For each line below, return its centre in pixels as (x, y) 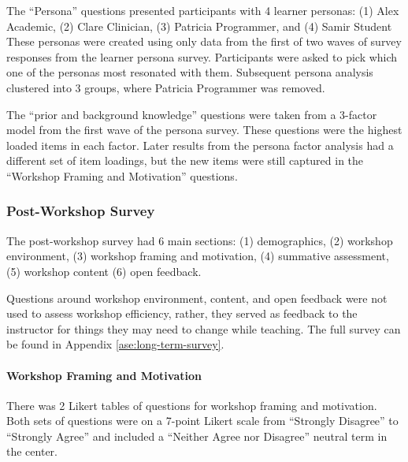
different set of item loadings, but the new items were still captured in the (185, 160)
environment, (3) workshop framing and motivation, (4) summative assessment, (198, 256)
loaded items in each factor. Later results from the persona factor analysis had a (200, 145)
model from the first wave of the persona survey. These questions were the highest (204, 130)
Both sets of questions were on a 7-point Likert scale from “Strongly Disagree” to (202, 421)
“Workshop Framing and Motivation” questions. (122, 175)
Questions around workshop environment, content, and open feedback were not (197, 298)
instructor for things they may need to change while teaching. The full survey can (204, 328)
